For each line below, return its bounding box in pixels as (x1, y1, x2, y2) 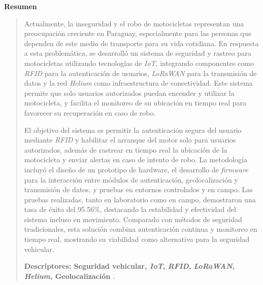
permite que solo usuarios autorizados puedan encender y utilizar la (24, 87, 235, 98)
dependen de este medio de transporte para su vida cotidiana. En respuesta (24, 38, 259, 48)
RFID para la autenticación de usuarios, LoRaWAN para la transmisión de (24, 67, 257, 78)
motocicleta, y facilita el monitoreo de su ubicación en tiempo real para (24, 97, 247, 108)
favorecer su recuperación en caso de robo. (24, 107, 156, 118)
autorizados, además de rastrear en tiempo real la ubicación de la (24, 144, 227, 155)
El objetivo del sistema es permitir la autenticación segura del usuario (24, 124, 242, 135)
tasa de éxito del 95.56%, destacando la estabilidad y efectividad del (24, 204, 236, 215)
